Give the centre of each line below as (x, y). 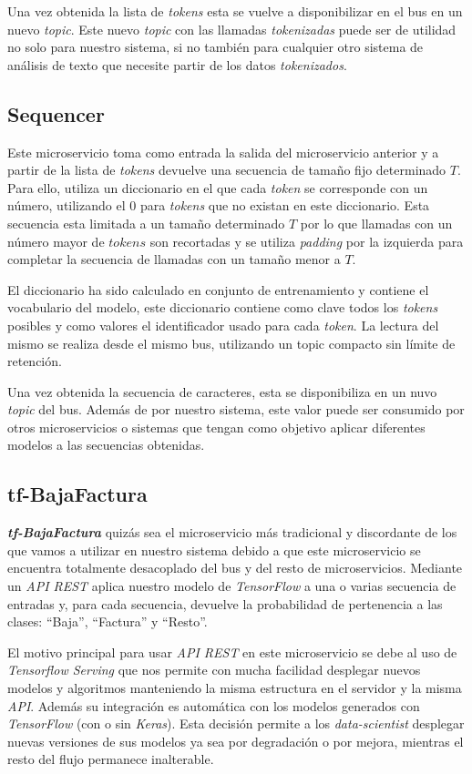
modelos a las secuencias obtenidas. (106, 445)
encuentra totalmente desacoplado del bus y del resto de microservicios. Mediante (235, 568)
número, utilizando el (67, 205)
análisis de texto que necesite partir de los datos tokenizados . (177, 64)
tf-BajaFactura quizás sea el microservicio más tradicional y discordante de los (232, 532)
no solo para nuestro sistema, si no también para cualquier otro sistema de (215, 47)
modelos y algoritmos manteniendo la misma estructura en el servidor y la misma (235, 688)
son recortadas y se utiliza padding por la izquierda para (307, 241)
